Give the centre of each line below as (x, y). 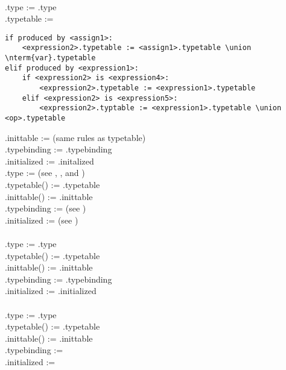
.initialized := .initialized (51, 291)
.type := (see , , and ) (45, 173)
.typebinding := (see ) (46, 208)
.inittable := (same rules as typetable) (75, 137)
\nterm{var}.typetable (50, 58)
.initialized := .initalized (49, 161)
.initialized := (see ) (42, 220)
